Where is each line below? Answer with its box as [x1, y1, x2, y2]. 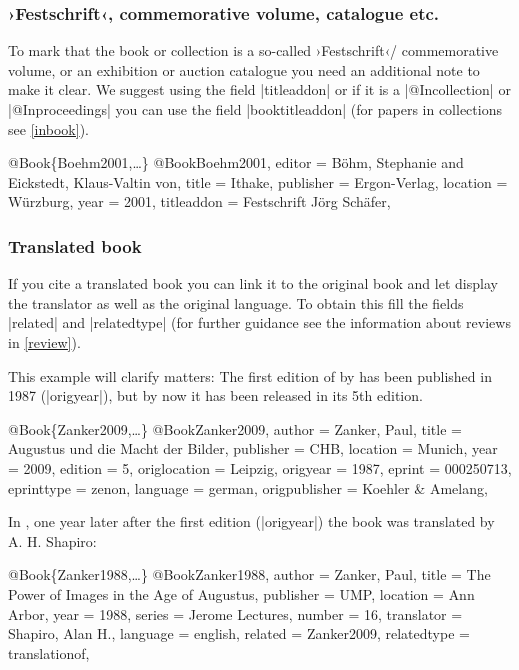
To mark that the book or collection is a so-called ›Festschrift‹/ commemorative [8, 40, 499, 61]
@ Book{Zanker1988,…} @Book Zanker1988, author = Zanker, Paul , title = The [8, 564, 491, 585]
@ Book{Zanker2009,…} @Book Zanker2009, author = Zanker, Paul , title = [8, 418, 462, 439]
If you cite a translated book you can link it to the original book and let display [8, 273, 498, 294]
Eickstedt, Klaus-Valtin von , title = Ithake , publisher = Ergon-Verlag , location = [8, 171, 508, 192]
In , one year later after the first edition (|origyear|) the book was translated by [8, 511, 495, 532]
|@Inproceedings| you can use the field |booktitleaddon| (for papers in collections [8, 99, 502, 119]
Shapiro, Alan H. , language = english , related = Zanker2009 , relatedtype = [8, 623, 470, 644]
